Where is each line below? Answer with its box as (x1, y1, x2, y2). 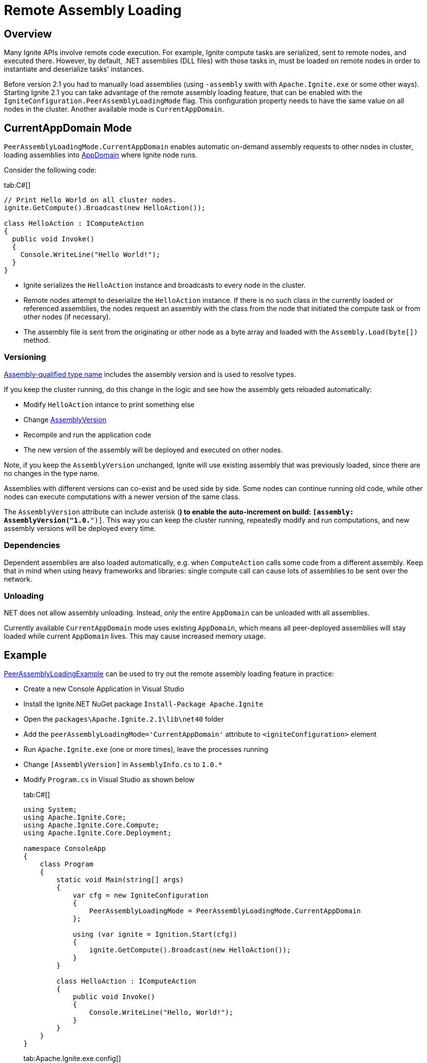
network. (4, 574, 33, 583)
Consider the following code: (4, 166, 97, 175)
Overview (4, 27, 52, 40)
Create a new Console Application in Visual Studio (23, 685, 184, 693)
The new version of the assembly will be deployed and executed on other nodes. (23, 445, 283, 454)
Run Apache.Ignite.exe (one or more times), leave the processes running (23, 745, 268, 754)
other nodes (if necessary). (23, 313, 111, 321)
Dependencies (4, 540, 61, 551)
